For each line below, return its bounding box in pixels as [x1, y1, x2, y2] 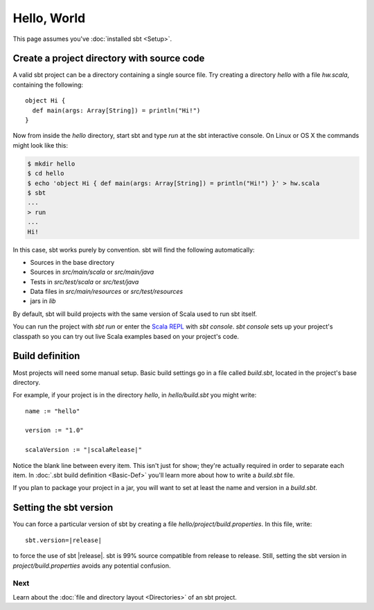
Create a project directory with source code [12, 53, 205, 64]
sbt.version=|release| [25, 536, 103, 544]
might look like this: [12, 141, 69, 149]
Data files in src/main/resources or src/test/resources [30, 288, 184, 296]
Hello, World [12, 10, 86, 26]
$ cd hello [27, 170, 64, 177]
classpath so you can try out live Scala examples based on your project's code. [12, 332, 239, 340]
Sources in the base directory [30, 258, 115, 266]
